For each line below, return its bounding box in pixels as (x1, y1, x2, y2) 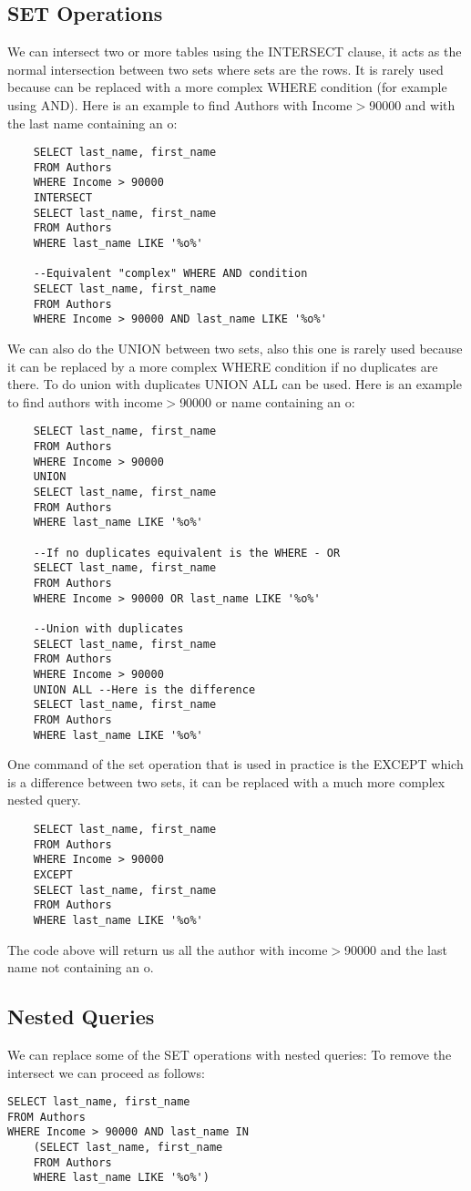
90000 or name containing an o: (179, 392, 355, 411)
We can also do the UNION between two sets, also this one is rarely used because (7, 339, 463, 358)
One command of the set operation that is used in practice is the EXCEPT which (7, 755, 464, 774)
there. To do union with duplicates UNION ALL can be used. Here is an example (7, 375, 462, 394)
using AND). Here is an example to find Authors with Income (7, 95, 353, 114)
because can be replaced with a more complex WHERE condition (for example (7, 77, 447, 97)
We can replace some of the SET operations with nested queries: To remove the (7, 1044, 452, 1063)
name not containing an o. (7, 958, 154, 977)
